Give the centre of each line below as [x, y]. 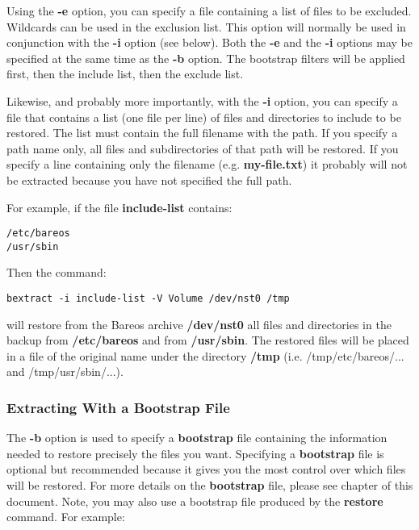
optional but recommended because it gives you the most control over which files [206, 469]
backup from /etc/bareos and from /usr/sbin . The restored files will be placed [208, 340]
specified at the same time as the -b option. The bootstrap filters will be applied [206, 58]
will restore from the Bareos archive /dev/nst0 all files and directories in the [199, 324]
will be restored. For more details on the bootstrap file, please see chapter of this [210, 485]
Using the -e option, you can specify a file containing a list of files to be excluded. [209, 10]
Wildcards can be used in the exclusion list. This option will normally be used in [206, 26]
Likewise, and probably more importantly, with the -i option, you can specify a [202, 100]
